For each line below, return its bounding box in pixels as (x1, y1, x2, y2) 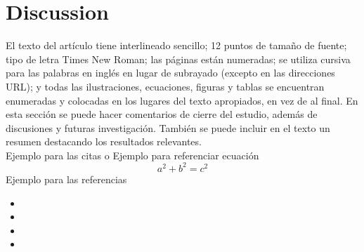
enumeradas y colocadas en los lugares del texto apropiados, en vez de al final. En (6, 93, 358, 107)
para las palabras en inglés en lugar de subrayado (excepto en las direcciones (6, 65, 335, 80)
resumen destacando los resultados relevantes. (6, 134, 202, 149)
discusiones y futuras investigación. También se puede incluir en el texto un (6, 120, 330, 135)
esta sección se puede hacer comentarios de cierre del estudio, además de (6, 107, 318, 121)
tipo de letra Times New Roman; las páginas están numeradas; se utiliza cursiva (6, 51, 351, 66)
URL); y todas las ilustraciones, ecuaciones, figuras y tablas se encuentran (6, 79, 325, 93)
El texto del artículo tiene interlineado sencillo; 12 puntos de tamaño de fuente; (6, 38, 347, 53)
